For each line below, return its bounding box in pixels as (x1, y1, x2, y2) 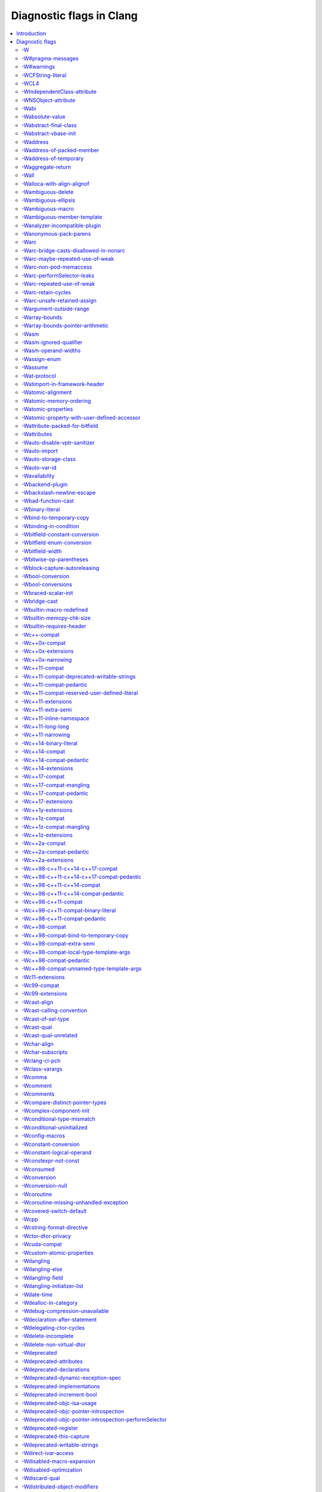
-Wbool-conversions (21, 581, 73, 588)
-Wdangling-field (21, 1274, 63, 1281)
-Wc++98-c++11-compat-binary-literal (21, 907, 116, 914)
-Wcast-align (21, 998, 54, 1006)
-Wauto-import (21, 448, 58, 455)
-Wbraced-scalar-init (21, 589, 73, 596)
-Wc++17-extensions (21, 798, 73, 805)
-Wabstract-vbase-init (21, 130, 76, 137)
